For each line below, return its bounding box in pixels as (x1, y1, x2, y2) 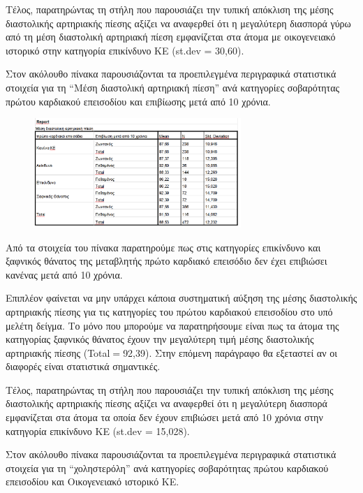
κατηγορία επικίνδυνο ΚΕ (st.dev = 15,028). (6, 423, 190, 438)
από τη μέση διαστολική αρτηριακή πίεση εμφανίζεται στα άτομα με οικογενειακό (6, 29, 336, 44)
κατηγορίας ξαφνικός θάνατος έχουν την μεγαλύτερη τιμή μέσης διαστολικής (6, 332, 314, 346)
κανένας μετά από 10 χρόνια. (6, 267, 123, 281)
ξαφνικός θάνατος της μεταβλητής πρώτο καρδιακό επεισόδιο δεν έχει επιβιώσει (6, 253, 327, 268)
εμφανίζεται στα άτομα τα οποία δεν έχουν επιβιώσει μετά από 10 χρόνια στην (6, 410, 323, 425)
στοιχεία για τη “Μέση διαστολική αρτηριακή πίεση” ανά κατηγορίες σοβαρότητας (6, 80, 340, 94)
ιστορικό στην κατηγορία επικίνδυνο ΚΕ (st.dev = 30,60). (6, 43, 244, 57)
